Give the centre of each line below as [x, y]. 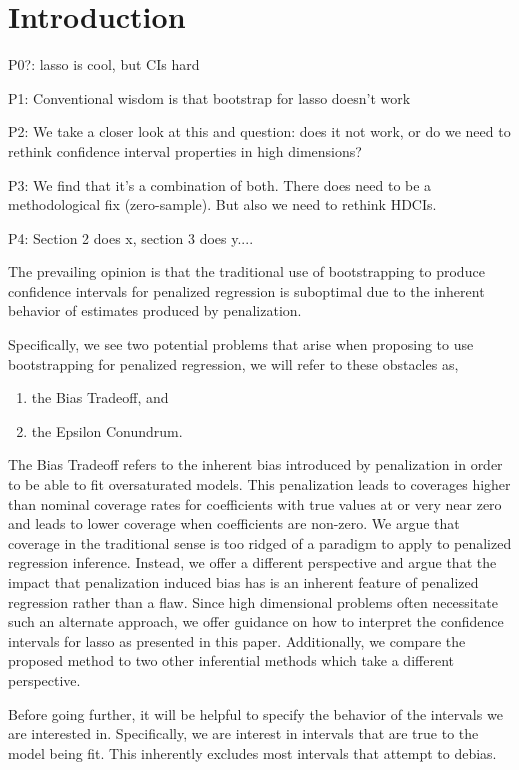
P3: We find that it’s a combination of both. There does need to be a [220, 184]
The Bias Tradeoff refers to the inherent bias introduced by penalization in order [255, 464]
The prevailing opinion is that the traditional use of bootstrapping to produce [246, 271]
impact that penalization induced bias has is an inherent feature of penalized [243, 582]
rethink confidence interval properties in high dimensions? [185, 150]
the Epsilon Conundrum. [107, 430]
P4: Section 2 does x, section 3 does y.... [131, 237]
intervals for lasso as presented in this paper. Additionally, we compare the [237, 640]
